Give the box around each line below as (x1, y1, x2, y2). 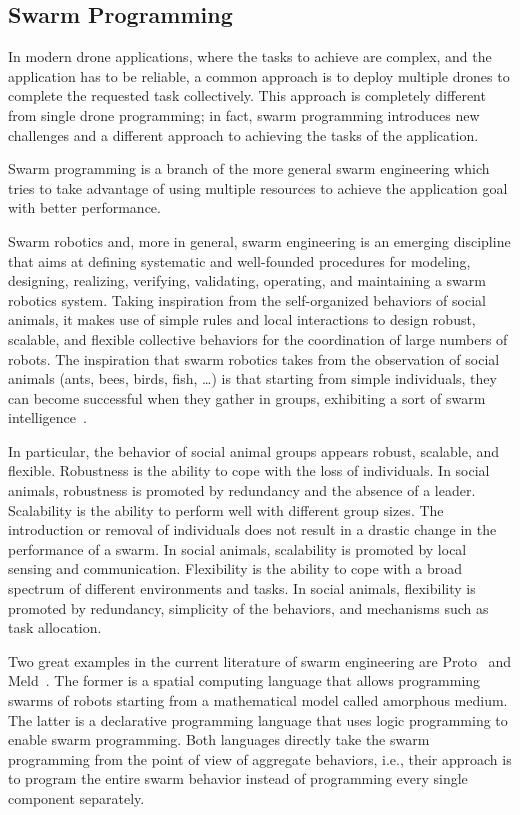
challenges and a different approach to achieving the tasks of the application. (8, 124, 479, 145)
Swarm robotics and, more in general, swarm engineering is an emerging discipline (8, 230, 511, 251)
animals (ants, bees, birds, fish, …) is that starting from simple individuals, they (8, 368, 497, 389)
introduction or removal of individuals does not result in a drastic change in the (8, 519, 497, 540)
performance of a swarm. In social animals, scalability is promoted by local (8, 538, 467, 559)
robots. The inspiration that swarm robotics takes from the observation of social (8, 348, 500, 369)
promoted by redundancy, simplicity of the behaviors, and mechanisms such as (8, 597, 489, 618)
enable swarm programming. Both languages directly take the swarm (8, 729, 430, 750)
